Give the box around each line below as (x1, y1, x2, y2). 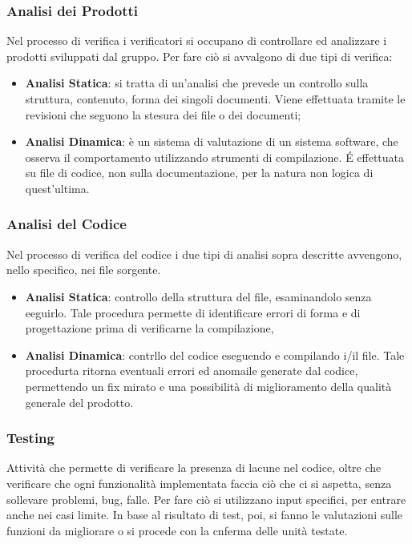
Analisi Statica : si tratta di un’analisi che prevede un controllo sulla (25, 75, 369, 91)
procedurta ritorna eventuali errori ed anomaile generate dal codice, (25, 362, 358, 379)
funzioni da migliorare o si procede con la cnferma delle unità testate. (6, 522, 348, 538)
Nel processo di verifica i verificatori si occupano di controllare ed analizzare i (6, 32, 387, 49)
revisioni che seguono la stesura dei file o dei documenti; (25, 106, 301, 123)
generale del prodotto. (25, 393, 134, 410)
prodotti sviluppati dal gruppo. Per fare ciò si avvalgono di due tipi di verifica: (6, 47, 393, 64)
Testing (6, 428, 55, 448)
